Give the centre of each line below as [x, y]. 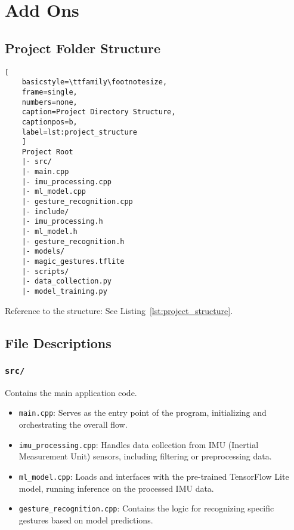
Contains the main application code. [71, 392]
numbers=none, [49, 102]
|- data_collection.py [66, 281]
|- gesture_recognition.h [73, 241]
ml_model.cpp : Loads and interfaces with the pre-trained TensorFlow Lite [154, 476]
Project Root [47, 152]
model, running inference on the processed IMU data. [116, 488]
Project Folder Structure [83, 48]
